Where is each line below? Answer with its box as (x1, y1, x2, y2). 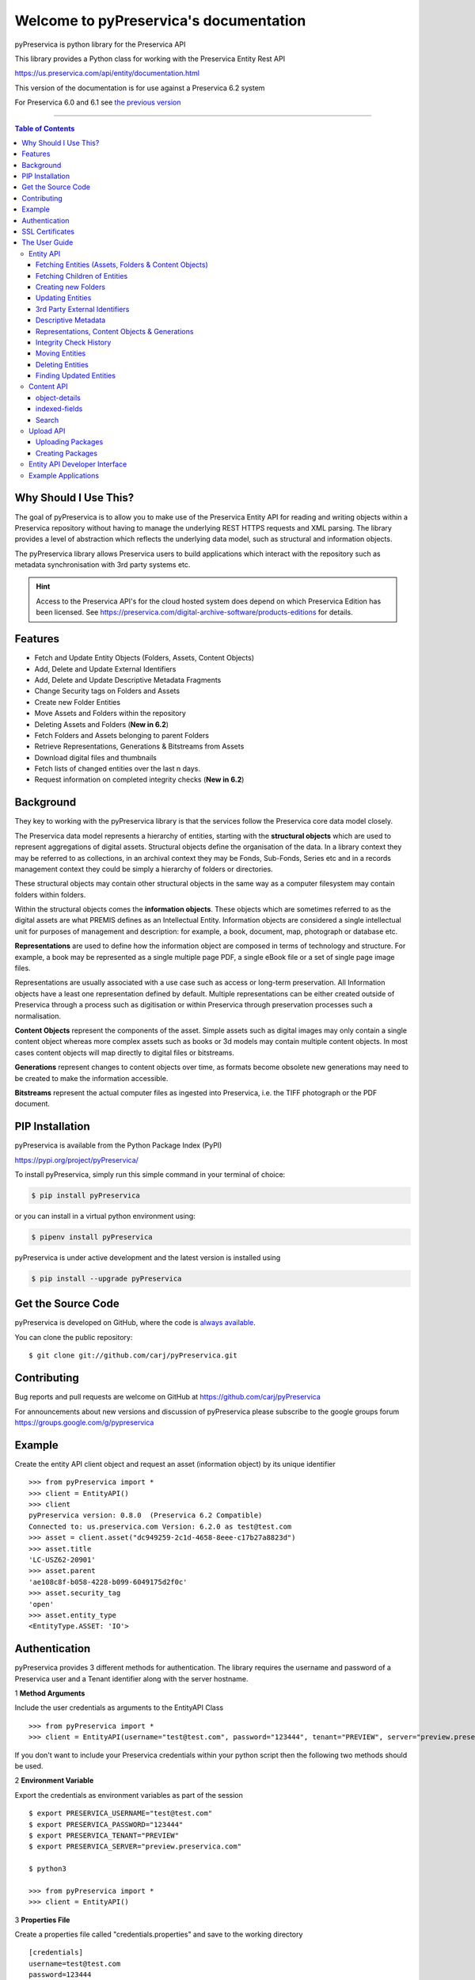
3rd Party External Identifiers (36, 304, 130, 314)
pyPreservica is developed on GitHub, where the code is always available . (14, 1318, 256, 1327)
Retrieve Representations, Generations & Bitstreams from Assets (34, 741, 245, 752)
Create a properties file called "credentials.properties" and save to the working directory (14, 1929, 303, 1940)
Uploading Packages (36, 437, 104, 447)
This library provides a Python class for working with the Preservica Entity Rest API (14, 54, 285, 63)
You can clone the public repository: (14, 1332, 133, 1342)
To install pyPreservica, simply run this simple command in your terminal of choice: (14, 1170, 286, 1179)
